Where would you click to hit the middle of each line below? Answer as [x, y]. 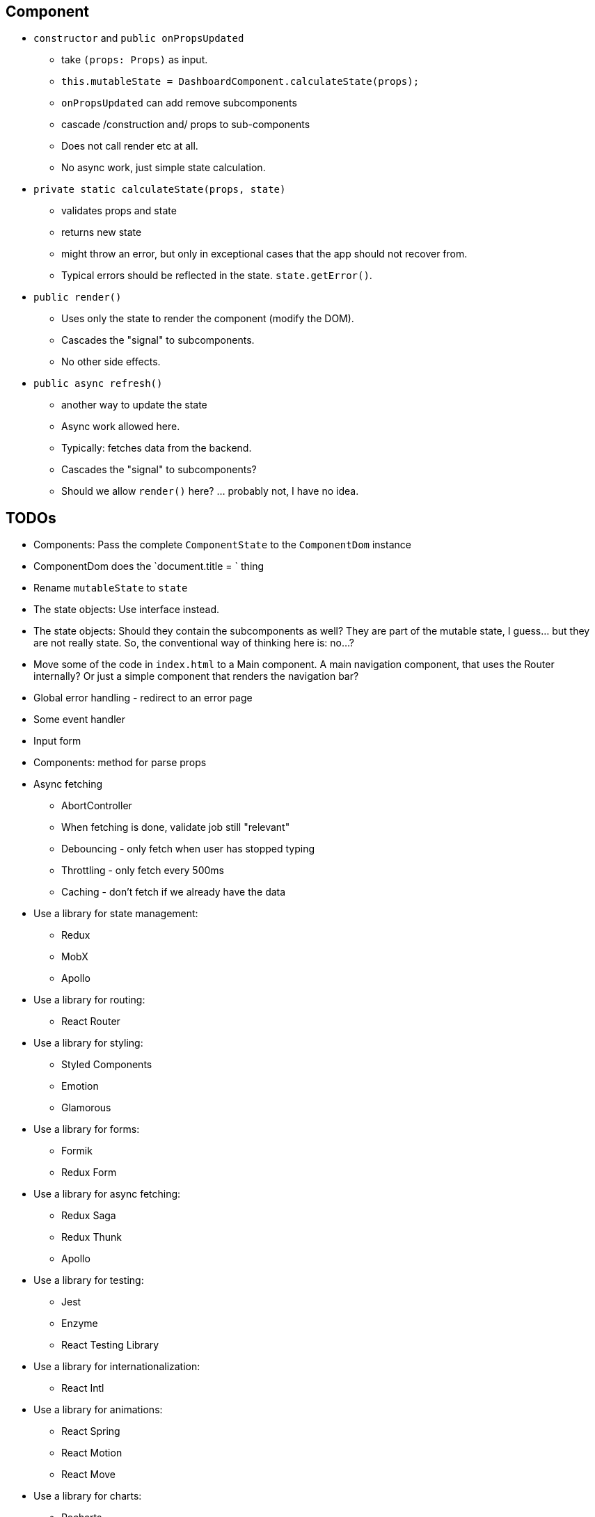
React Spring [91, 1431]
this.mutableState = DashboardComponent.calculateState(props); [240, 82]
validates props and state [119, 211]
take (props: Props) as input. [135, 60]
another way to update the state [134, 405]
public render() [78, 297]
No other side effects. [111, 362]
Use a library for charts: [88, 1496]
